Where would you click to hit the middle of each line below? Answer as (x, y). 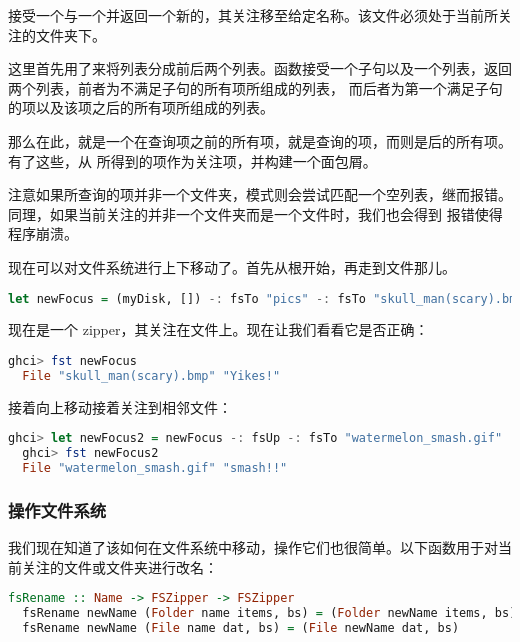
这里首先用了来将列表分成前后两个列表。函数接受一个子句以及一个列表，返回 (260, 68)
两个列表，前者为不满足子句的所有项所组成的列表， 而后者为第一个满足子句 (255, 87)
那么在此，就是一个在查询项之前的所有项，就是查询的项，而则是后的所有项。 (260, 140)
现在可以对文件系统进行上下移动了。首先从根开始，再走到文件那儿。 (232, 266)
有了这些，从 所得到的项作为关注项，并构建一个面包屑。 (192, 160)
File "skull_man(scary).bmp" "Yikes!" (151, 375)
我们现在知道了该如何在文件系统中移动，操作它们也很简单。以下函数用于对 (253, 547)
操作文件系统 (57, 509)
